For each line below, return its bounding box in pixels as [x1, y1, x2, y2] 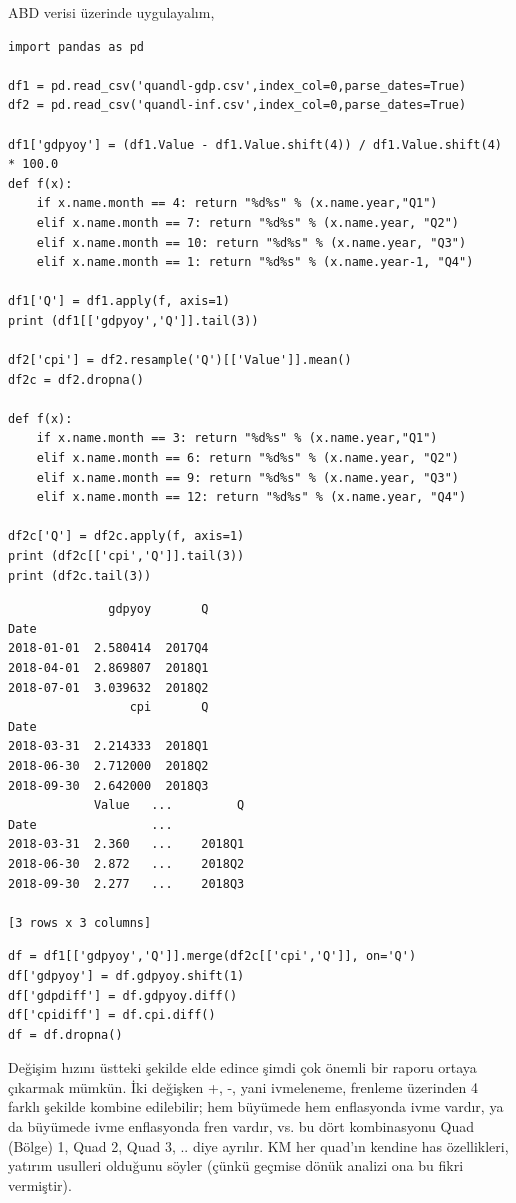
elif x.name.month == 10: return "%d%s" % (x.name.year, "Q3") [36, 235, 467, 250]
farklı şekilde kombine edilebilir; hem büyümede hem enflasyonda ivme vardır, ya [8, 1096, 504, 1117]
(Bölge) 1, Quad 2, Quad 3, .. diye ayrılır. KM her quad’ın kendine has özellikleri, [8, 1135, 509, 1156]
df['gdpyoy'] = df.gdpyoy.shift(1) [8, 968, 245, 983]
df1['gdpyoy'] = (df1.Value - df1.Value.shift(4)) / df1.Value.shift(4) [8, 137, 502, 152]
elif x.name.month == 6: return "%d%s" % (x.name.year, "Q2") [36, 451, 460, 466]
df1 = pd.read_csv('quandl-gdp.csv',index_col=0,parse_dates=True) [8, 78, 467, 93]
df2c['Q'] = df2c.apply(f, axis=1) [8, 529, 245, 544]
